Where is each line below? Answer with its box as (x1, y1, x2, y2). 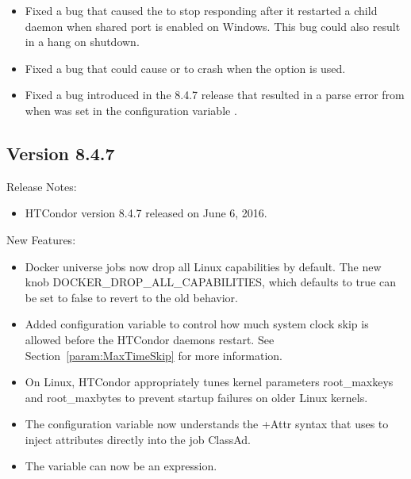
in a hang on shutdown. (25, 33, 140, 50)
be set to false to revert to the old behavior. (25, 289, 238, 305)
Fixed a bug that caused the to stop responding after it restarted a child (25, 2, 378, 18)
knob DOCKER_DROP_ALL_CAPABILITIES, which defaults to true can (25, 274, 397, 290)
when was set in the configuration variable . (25, 102, 237, 118)
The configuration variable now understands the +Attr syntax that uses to (25, 416, 389, 432)
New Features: (6, 231, 76, 247)
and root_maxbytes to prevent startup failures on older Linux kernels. (25, 389, 368, 405)
